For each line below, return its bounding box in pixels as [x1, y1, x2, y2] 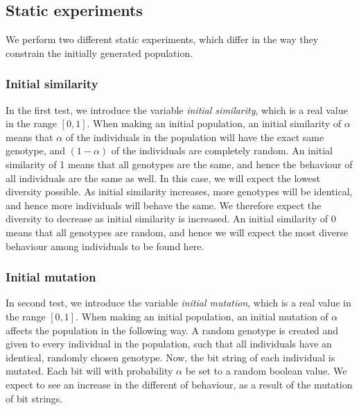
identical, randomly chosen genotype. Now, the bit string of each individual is [6, 350, 335, 364]
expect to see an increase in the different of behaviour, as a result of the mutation [6, 377, 353, 391]
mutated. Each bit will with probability [6, 363, 173, 378]
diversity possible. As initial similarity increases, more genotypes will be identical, [6, 184, 353, 199]
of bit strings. [6, 391, 63, 405]
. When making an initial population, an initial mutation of [76, 309, 329, 323]
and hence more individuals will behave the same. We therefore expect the [6, 197, 322, 212]
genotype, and [6, 143, 65, 158]
